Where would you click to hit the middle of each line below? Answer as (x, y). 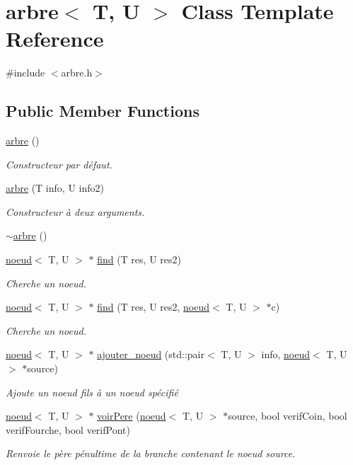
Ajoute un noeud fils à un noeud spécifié (92, 392)
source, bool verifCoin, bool (288, 416)
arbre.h (77, 73)
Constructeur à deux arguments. (75, 211)
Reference (55, 39)
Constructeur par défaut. (59, 164)
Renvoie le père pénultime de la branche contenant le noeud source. (151, 453)
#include (25, 73)
